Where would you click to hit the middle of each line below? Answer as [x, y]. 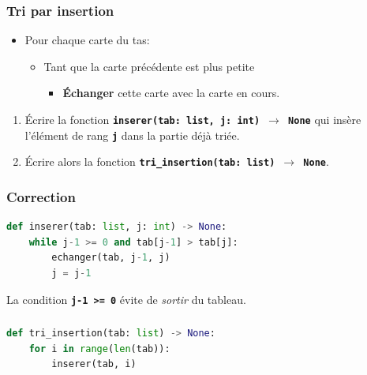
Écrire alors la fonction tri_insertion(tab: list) [150, 161]
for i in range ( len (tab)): [99, 349]
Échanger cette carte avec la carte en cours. [171, 93]
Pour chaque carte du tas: [87, 40]
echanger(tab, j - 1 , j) [111, 258]
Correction [41, 196]
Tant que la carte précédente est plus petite [149, 66]
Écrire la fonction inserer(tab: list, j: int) [142, 119]
